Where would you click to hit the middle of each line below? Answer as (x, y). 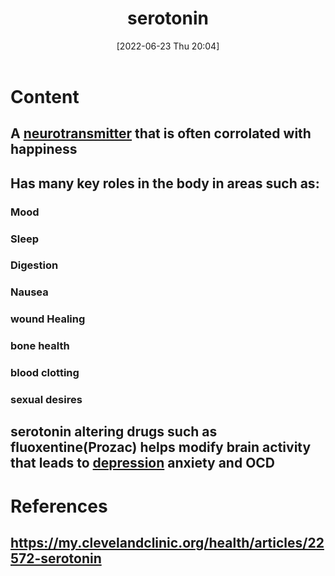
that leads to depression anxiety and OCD (143, 463)
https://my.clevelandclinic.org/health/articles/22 (167, 543)
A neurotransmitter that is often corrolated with (161, 133)
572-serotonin (56, 558)
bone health (40, 346)
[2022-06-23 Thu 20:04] (168, 46)
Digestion (34, 265)
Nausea (29, 292)
